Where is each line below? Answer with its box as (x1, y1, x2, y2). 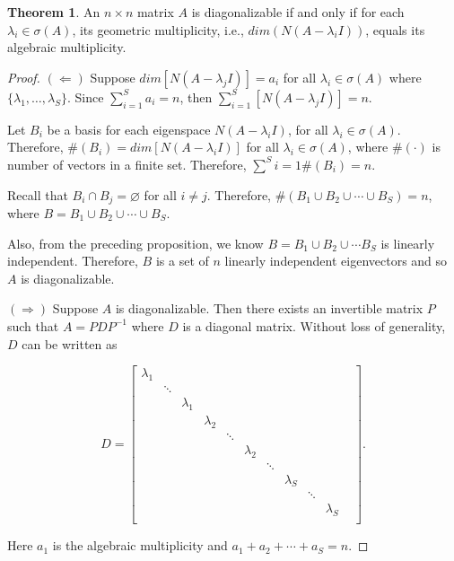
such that (7, 316, 59, 335)
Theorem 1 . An (7, 3, 100, 21)
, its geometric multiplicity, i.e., (72, 20, 244, 39)
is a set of (155, 251, 209, 270)
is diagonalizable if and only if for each (191, 3, 405, 21)
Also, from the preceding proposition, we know (7, 233, 264, 252)
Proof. (7, 67, 40, 86)
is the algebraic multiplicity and (52, 536, 228, 555)
